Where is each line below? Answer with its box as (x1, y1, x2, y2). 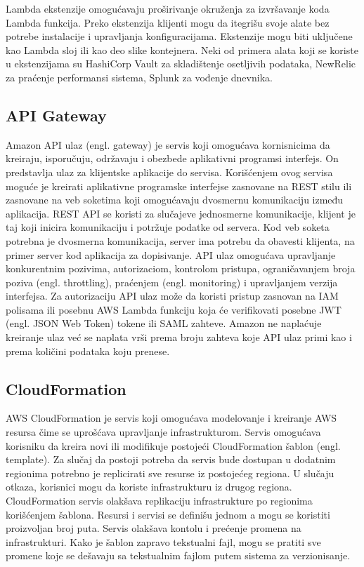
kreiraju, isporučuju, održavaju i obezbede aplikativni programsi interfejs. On (6, 151, 339, 166)
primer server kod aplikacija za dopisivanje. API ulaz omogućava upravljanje (6, 247, 336, 262)
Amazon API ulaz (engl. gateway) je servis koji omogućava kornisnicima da (6, 137, 330, 152)
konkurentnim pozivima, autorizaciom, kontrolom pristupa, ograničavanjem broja (6, 261, 356, 276)
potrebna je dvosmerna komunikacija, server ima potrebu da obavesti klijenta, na (6, 233, 355, 248)
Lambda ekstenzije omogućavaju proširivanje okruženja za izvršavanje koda (6, 1, 330, 15)
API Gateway (6, 104, 107, 126)
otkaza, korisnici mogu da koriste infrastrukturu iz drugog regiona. (6, 479, 292, 494)
